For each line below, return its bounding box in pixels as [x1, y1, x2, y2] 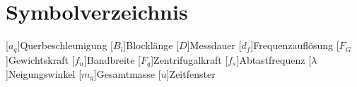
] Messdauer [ [187, 38, 242, 53]
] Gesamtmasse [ [93, 67, 161, 81]
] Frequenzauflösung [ [250, 38, 339, 53]
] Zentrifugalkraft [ [151, 52, 228, 67]
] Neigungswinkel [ [6, 67, 82, 81]
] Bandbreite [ [84, 52, 141, 67]
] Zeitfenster [166, 67, 216, 81]
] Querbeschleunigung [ [17, 38, 113, 53]
